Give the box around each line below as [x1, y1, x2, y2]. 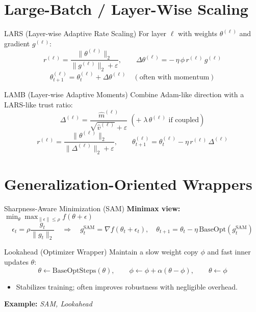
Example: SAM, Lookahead [4, 298, 92, 309]
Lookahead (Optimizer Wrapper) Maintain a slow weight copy [4, 246, 198, 257]
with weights [178, 28, 218, 39]
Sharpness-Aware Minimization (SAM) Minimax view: [4, 203, 181, 213]
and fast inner [207, 246, 251, 257]
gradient [4, 38, 30, 48]
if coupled [168, 117, 199, 124]
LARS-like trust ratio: [4, 99, 73, 109]
